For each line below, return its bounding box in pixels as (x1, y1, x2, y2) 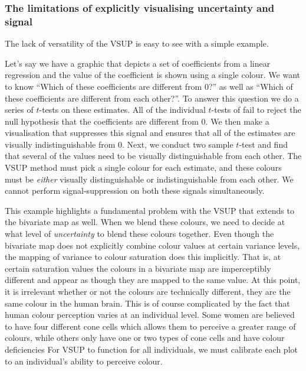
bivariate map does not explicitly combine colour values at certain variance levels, (5, 239, 300, 251)
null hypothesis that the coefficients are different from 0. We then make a (5, 115, 269, 127)
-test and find (239, 138, 288, 150)
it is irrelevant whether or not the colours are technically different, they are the (5, 285, 291, 298)
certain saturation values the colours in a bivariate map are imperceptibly (5, 262, 271, 274)
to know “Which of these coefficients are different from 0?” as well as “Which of (5, 80, 293, 92)
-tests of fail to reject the (211, 103, 301, 116)
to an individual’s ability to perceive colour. (5, 354, 163, 367)
